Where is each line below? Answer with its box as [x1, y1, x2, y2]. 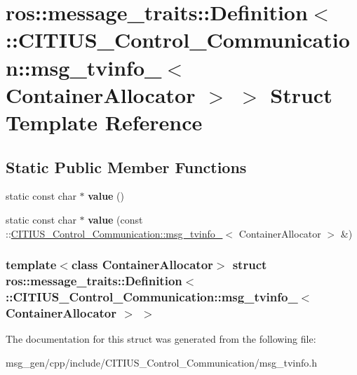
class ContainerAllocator [71, 256, 213, 273]
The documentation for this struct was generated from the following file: [6, 332, 316, 346]
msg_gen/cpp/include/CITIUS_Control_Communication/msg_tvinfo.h [6, 355, 317, 369]
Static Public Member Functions [6, 156, 247, 177]
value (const [88, 212, 143, 226]
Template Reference [6, 107, 203, 136]
